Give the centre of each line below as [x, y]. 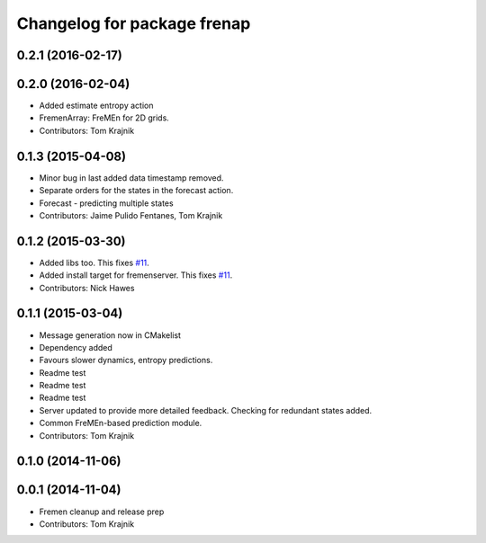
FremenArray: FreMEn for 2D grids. [104, 118]
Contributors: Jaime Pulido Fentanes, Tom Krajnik [131, 215]
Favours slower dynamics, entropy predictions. [126, 361]
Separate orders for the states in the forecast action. [136, 191]
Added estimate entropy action [96, 106]
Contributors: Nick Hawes [87, 288]
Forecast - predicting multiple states [107, 203]
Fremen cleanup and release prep [102, 512]
